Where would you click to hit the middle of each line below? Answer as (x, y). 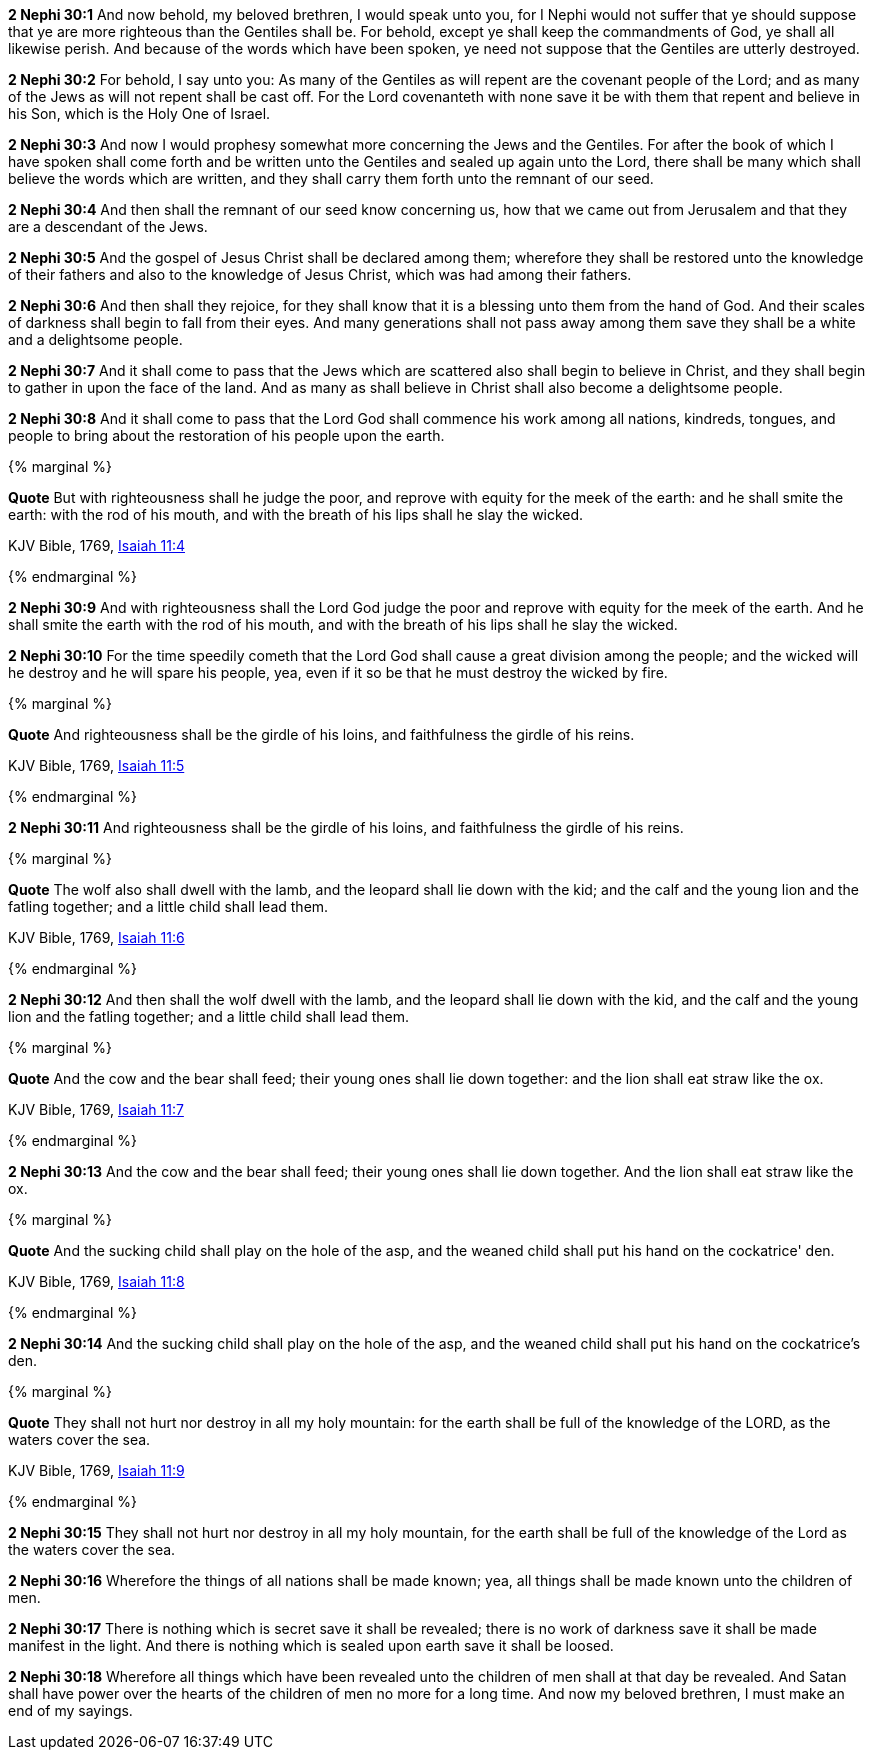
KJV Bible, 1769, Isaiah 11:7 (96, 1109)
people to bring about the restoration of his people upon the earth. (226, 435)
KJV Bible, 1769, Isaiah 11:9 (96, 1470)
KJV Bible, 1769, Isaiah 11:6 (96, 937)
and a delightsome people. (95, 339)
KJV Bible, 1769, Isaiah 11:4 (96, 545)
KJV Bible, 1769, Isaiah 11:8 (96, 1281)
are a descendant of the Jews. (108, 226)
